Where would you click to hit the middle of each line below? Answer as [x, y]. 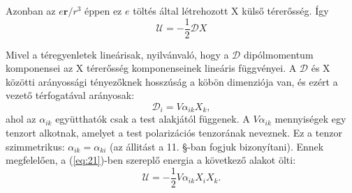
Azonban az [31, 10]
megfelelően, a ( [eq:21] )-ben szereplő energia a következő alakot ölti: [151, 160]
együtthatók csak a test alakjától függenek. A [153, 119]
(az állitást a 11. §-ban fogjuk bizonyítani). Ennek [217, 146]
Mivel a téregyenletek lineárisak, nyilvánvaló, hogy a [117, 54]
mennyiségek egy [310, 119]
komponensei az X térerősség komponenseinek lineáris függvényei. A [151, 68]
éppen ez [103, 10]
